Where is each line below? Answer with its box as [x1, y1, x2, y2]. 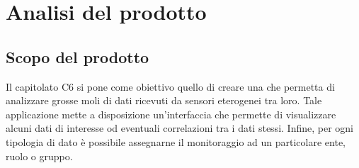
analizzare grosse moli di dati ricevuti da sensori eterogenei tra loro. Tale [6, 93, 322, 108]
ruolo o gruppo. [6, 148, 73, 163]
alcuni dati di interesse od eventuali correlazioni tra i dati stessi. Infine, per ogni [6, 121, 353, 135]
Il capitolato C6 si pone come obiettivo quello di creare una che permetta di [6, 79, 335, 94]
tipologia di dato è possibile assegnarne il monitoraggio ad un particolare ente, [6, 134, 346, 149]
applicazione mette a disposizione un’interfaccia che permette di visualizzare [6, 106, 336, 121]
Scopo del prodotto [6, 45, 149, 67]
